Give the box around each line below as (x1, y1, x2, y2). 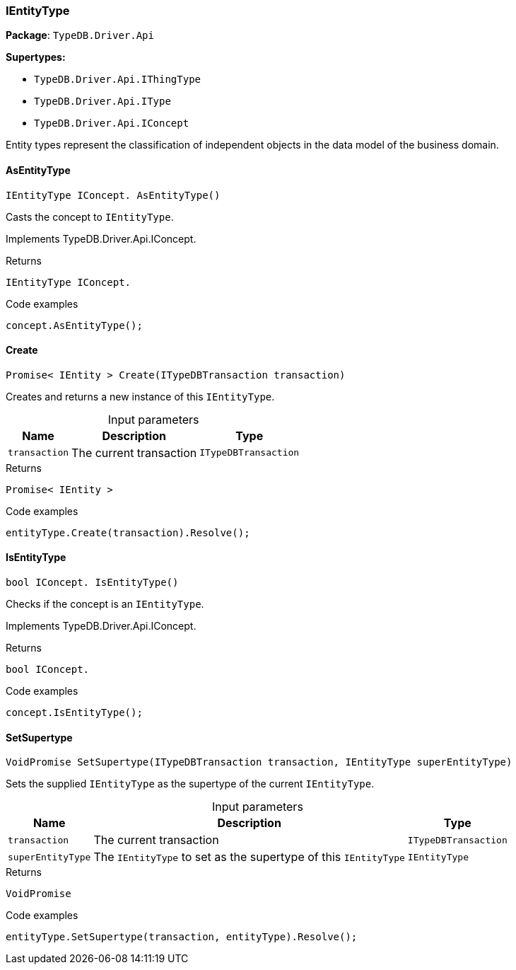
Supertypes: (6, 51, 66, 64)
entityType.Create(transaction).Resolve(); (6, 526, 250, 538)
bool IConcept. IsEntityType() (6, 577, 179, 589)
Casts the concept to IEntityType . (6, 210, 174, 223)
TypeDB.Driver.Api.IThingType (34, 74, 201, 86)
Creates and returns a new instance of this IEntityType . (6, 390, 275, 403)
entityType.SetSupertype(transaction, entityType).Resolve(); (6, 931, 358, 943)
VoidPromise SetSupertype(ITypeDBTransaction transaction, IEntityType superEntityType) (6, 756, 512, 768)
